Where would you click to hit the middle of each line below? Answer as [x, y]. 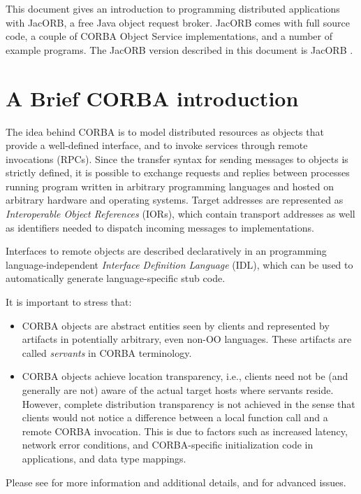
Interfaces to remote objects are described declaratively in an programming [166, 251]
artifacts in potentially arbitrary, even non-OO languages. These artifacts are [187, 339]
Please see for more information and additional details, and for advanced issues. [176, 482]
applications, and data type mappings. [104, 458]
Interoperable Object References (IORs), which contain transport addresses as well [180, 214]
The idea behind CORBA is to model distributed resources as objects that [165, 131]
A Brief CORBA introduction [152, 98]
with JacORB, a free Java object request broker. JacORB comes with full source [178, 22]
